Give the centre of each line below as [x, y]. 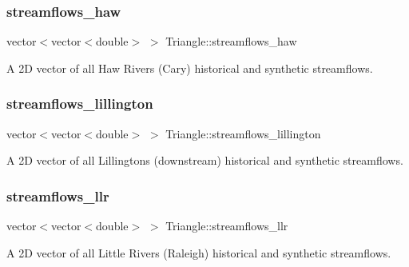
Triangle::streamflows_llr [227, 226]
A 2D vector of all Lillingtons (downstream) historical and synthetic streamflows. [205, 160]
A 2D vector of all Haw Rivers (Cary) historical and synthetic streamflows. [190, 68]
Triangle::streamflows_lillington [243, 133]
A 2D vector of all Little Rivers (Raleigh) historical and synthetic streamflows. [199, 252]
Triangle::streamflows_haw [231, 41]
